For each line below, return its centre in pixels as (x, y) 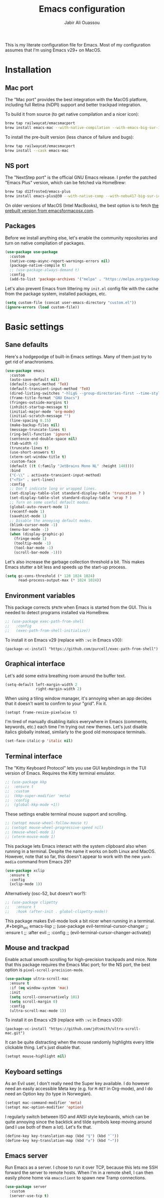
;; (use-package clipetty (31, 902)
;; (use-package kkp (26, 782)
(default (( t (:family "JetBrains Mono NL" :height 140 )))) (72, 466)
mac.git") (15, 1033)
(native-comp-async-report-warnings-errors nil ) (60, 261)
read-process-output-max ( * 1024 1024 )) (60, 580)
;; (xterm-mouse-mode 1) (30, 836)
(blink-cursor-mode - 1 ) (33, 525)
